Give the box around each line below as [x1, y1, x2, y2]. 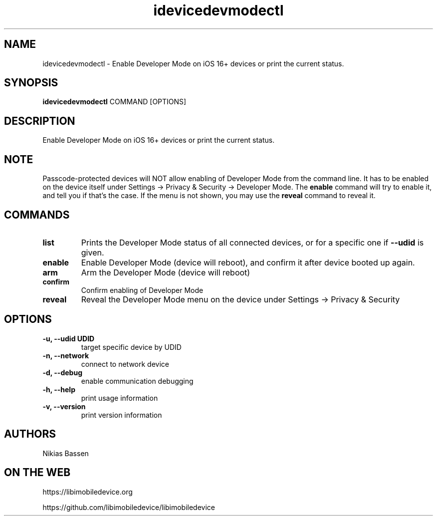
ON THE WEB [4, 466, 71, 479]
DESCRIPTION [4, 114, 75, 127]
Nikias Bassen [42, 449, 89, 458]
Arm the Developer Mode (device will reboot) [81, 267, 250, 277]
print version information [81, 410, 162, 419]
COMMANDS [4, 208, 70, 221]
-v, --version [42, 402, 86, 411]
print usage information [81, 393, 158, 402]
